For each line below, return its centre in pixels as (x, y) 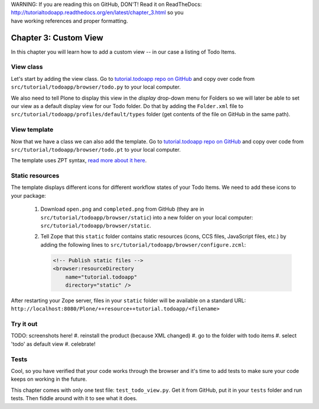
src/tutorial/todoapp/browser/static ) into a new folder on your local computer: (147, 217)
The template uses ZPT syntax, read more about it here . (79, 161)
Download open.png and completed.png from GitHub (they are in (122, 209)
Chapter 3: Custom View (57, 37)
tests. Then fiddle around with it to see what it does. (74, 398)
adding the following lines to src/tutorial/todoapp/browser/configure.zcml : (143, 244)
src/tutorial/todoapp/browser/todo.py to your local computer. (96, 87)
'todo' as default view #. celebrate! (53, 344)
